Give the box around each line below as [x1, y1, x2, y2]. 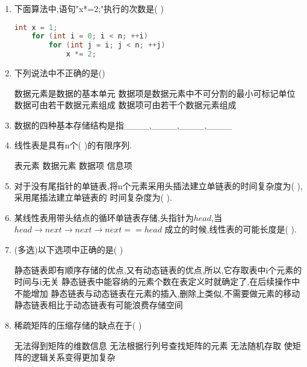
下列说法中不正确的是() [14, 67, 105, 79]
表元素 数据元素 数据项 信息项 [14, 159, 132, 172]
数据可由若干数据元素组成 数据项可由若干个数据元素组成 [14, 99, 237, 111]
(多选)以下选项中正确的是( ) [14, 243, 123, 256]
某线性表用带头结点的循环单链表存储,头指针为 [14, 211, 194, 223]
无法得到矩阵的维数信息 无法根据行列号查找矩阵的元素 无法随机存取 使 [14, 339, 293, 351]
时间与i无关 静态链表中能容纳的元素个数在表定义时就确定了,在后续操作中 [14, 275, 300, 288]
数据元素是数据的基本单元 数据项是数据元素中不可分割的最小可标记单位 [14, 86, 296, 99]
